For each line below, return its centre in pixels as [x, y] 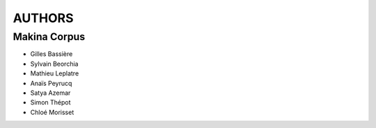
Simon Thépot [50, 102]
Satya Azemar [50, 93]
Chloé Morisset [52, 112]
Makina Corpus [49, 37]
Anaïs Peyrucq [51, 83]
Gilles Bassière [52, 54]
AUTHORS [43, 18]
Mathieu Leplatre [55, 73]
